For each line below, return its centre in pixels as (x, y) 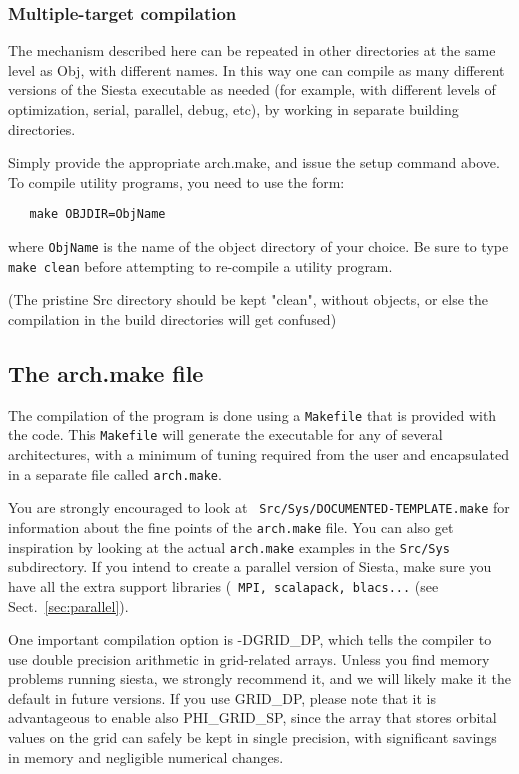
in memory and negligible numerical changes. (146, 756)
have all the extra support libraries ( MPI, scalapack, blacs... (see (223, 585)
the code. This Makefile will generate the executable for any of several (225, 434)
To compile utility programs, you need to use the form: (176, 181)
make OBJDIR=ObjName (97, 214)
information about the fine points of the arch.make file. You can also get (231, 526)
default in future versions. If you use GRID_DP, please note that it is (222, 697)
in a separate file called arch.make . (115, 473)
